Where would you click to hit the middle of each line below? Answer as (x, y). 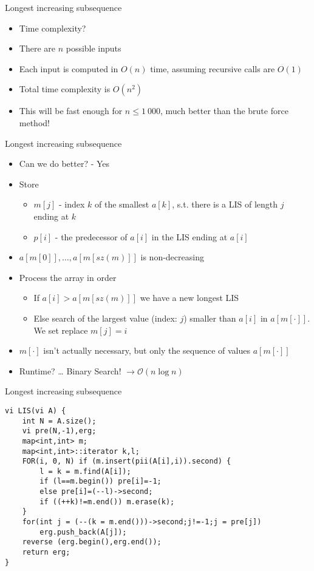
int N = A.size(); (59, 421)
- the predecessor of (91, 236)
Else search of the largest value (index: (105, 318)
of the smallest (122, 204)
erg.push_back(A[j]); (83, 532)
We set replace (61, 330)
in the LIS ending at (189, 236)
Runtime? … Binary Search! (70, 370)
